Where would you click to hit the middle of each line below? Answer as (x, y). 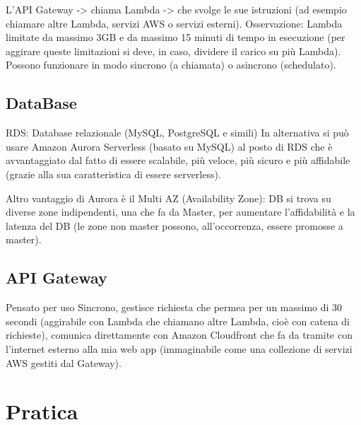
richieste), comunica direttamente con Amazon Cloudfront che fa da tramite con (179, 335)
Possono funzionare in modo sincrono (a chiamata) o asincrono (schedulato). (171, 65)
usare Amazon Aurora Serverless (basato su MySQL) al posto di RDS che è (169, 146)
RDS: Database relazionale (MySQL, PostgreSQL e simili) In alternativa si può (177, 133)
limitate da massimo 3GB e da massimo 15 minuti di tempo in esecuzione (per (176, 37)
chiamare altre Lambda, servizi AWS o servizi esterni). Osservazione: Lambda (174, 23)
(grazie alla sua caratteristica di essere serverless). (113, 174)
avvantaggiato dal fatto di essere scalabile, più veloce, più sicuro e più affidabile (178, 160)
